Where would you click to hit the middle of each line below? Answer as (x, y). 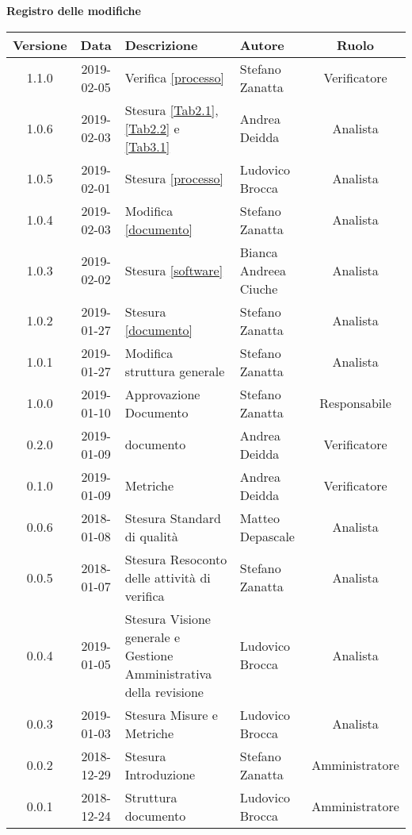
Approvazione (162, 394)
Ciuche (259, 288)
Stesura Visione (168, 618)
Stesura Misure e (171, 714)
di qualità (151, 536)
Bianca (259, 252)
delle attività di (168, 577)
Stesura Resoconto (176, 559)
